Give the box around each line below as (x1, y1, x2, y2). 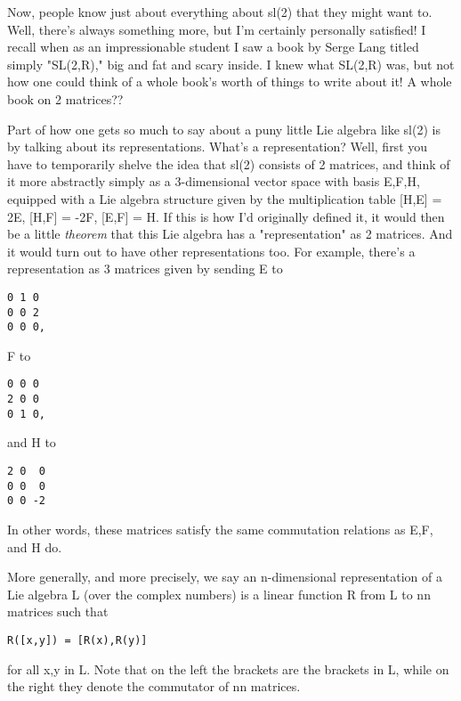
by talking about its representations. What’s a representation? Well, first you (7, 137, 428, 156)
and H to (7, 433, 56, 452)
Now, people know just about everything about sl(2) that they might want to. (7, 3, 433, 20)
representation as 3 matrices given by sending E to (7, 259, 283, 278)
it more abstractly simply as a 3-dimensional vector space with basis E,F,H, (7, 172, 420, 191)
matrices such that (7, 602, 109, 621)
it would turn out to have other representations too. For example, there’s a (7, 241, 416, 260)
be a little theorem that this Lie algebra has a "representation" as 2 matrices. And (7, 224, 453, 243)
